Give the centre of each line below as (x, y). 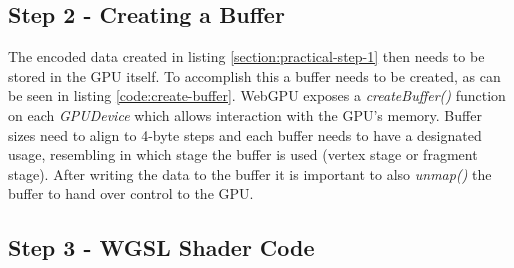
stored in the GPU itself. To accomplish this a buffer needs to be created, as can (254, 75)
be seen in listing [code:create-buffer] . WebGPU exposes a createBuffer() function (257, 95)
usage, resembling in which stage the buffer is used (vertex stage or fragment (243, 154)
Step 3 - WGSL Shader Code (161, 247)
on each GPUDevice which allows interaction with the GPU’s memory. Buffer (245, 114)
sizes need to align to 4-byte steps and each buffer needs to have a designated (245, 134)
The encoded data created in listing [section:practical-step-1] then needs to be (246, 56)
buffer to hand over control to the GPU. (131, 193)
